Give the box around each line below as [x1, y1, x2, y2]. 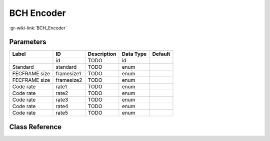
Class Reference [9, 123, 62, 131]
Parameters [9, 38, 46, 46]
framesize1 [55, 70, 81, 77]
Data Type [121, 50, 147, 57]
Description [87, 50, 116, 57]
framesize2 [55, 77, 82, 84]
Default [152, 50, 170, 57]
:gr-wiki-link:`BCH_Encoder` [9, 25, 67, 31]
